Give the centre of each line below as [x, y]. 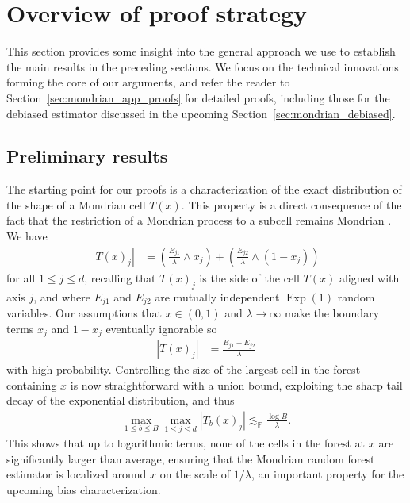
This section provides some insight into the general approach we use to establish [201, 51]
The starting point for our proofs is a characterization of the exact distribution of [204, 189]
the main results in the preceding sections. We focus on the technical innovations [203, 66]
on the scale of [195, 474]
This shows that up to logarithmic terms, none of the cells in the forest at [186, 443]
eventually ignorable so [161, 328]
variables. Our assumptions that [84, 312]
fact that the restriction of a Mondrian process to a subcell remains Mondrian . [199, 220]
